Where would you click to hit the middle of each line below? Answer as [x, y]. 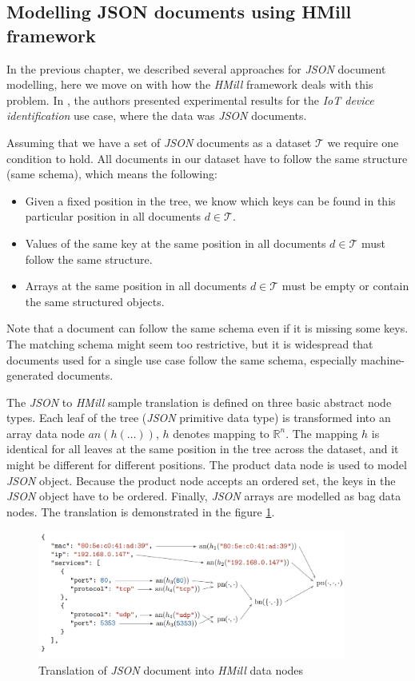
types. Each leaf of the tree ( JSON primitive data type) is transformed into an [199, 418]
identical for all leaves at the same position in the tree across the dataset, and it [203, 449]
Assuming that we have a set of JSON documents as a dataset [159, 142]
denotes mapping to [221, 433]
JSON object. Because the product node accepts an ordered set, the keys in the [201, 480]
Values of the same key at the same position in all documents [176, 243]
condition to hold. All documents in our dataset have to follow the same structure [207, 158]
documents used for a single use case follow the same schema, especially [182, 359]
